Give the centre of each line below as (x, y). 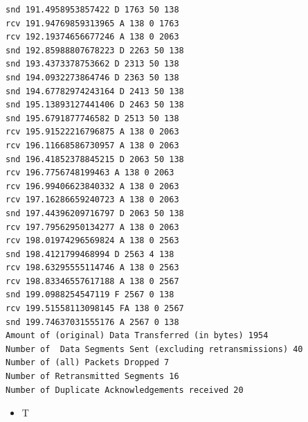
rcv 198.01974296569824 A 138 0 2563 (92, 241)
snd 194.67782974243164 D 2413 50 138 (95, 91)
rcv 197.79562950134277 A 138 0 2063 (92, 227)
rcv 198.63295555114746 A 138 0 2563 (92, 268)
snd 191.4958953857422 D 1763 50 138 (92, 10)
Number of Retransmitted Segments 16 (92, 377)
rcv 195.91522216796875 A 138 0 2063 (92, 132)
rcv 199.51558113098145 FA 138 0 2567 (95, 309)
